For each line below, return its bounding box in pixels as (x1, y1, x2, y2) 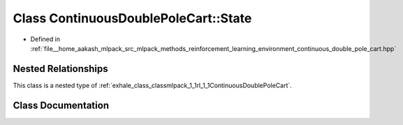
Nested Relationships (13, 63, 108, 75)
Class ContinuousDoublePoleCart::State (13, 10, 252, 26)
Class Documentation (13, 99, 110, 111)
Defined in (30, 35, 61, 43)
